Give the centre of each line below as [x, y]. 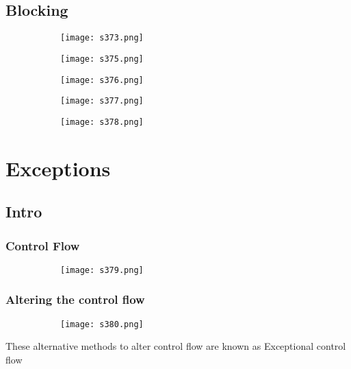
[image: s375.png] [102, 59]
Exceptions [58, 168]
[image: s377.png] [102, 101]
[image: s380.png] [102, 324]
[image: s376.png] [102, 80]
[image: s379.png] [102, 270]
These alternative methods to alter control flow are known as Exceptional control [176, 346]
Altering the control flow [75, 299]
